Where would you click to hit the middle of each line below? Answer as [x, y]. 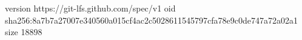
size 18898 [24, 32]
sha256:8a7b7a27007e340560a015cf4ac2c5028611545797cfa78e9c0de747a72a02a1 [152, 20]
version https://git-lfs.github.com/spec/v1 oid [90, 8]
